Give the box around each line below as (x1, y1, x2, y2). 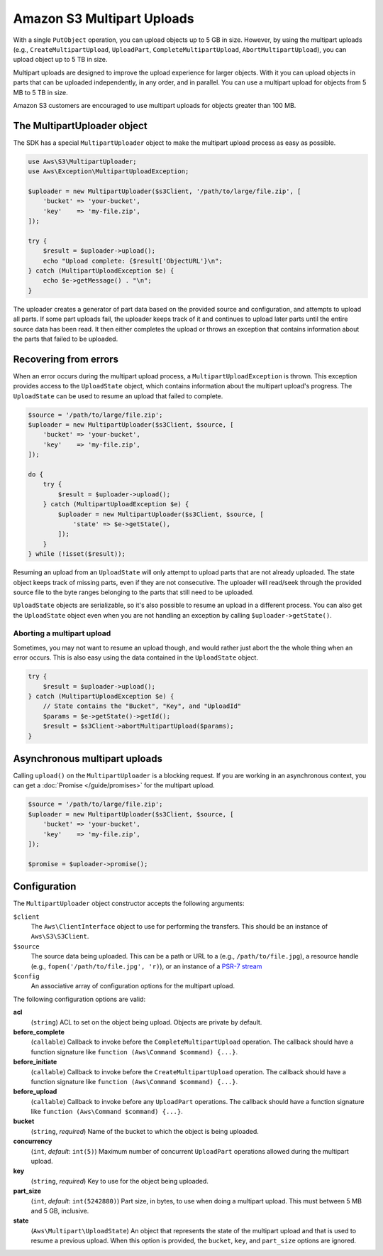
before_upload (13, 1087, 57, 1096)
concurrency (13, 1137, 52, 1146)
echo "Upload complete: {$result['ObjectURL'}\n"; (43, 256, 223, 265)
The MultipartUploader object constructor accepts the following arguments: (13, 899, 245, 908)
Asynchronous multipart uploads (13, 753, 163, 765)
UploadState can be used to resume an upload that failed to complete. (13, 391, 223, 400)
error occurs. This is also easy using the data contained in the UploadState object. (13, 653, 259, 662)
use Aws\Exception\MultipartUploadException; (28, 168, 189, 175)
